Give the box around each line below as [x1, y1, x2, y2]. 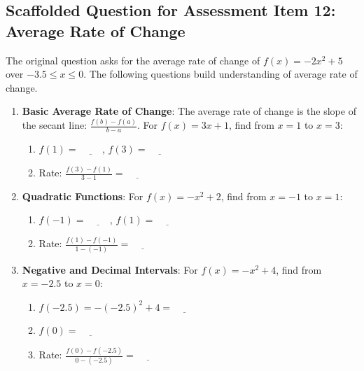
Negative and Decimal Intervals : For [22, 262, 198, 276]
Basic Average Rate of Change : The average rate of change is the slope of [22, 104, 356, 118]
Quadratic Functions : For [22, 188, 143, 203]
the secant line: [22, 118, 87, 132]
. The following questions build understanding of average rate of [83, 66, 358, 81]
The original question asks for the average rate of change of [6, 52, 260, 67]
